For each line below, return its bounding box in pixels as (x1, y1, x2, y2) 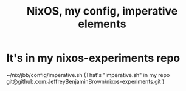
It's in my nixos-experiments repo (6, 52, 181, 65)
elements (78, 17, 126, 31)
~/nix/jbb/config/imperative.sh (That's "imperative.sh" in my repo (6, 71, 170, 78)
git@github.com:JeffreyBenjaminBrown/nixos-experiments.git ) (6, 78, 165, 85)
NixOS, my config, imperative (26, 4, 178, 18)
